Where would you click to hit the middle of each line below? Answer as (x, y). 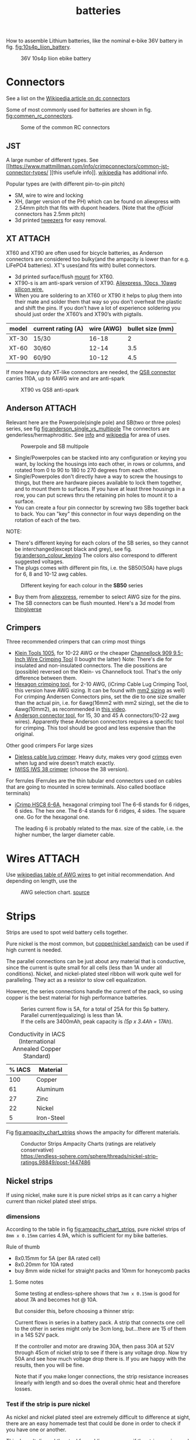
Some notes (29, 1282)
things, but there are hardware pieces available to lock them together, (98, 482)
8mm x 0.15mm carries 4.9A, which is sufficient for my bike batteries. (87, 1236)
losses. (23, 1389)
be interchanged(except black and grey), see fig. (73, 549)
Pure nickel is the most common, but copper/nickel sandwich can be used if (97, 944)
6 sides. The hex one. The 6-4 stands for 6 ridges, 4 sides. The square (100, 811)
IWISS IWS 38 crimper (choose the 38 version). (72, 769)
